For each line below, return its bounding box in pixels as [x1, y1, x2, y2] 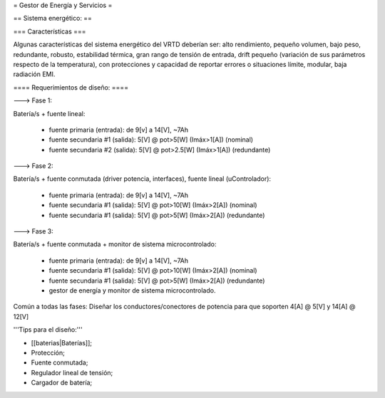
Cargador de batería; [31, 378, 93, 387]
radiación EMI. [13, 70, 56, 78]
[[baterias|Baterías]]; [31, 338, 93, 347]
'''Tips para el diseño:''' [13, 325, 83, 334]
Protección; [31, 348, 66, 357]
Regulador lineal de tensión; [31, 368, 113, 377]
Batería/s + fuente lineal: [13, 109, 86, 117]
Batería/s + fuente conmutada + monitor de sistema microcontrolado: [13, 240, 217, 248]
